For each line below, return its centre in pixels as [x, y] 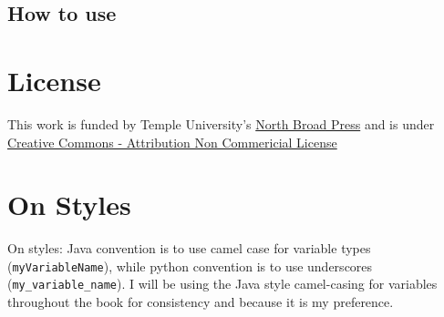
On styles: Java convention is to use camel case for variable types [189, 248]
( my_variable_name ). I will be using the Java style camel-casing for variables [222, 284]
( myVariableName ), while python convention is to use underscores [190, 266]
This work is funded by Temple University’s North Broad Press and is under [221, 123]
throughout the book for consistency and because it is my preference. [201, 302]
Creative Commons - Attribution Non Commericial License [172, 142]
